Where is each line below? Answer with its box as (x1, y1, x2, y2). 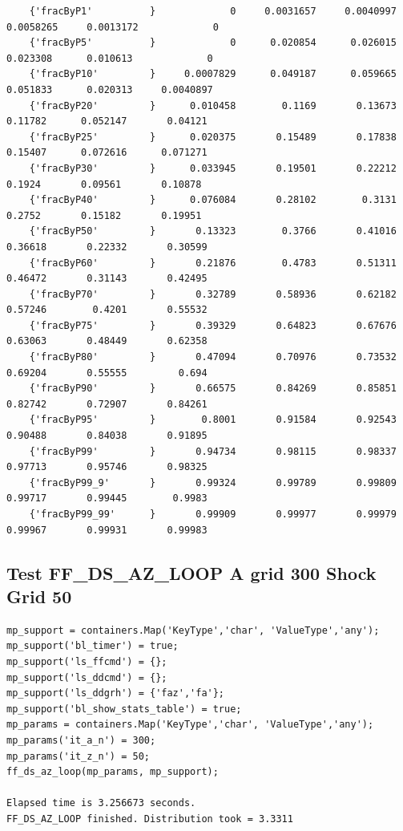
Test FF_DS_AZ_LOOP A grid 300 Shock (6, 560, 377, 585)
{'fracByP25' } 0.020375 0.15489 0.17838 (29, 131, 397, 143)
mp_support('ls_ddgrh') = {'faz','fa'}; (6, 687, 225, 699)
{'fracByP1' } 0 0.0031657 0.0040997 (29, 6, 397, 17)
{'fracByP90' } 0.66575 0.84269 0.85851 (29, 383, 397, 395)
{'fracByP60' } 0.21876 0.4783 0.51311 (29, 257, 397, 269)
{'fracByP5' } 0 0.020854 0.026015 (29, 37, 397, 49)
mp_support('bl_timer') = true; (6, 640, 179, 652)
